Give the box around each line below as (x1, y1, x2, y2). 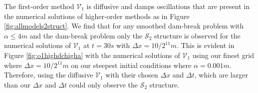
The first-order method (4, 1, 74, 11)
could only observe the (69, 79, 138, 89)
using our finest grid (192, 49, 254, 60)
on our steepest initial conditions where (71, 59, 192, 70)
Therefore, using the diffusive (4, 69, 93, 80)
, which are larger (194, 69, 248, 80)
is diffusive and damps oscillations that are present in (86, 1, 250, 11)
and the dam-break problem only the (29, 30, 143, 40)
